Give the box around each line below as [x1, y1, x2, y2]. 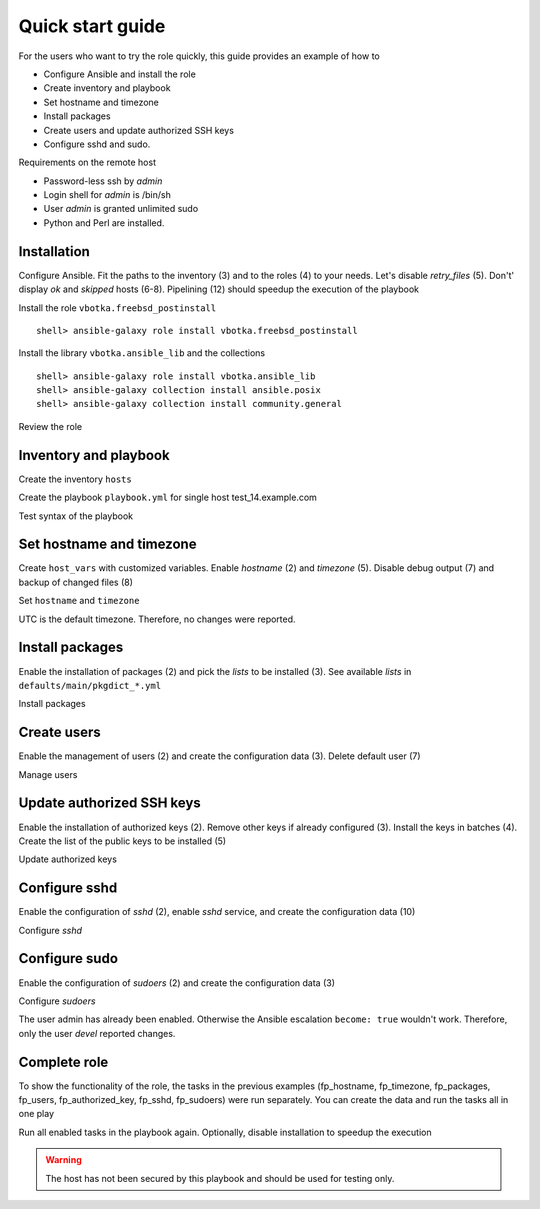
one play [18, 1108, 55, 1120]
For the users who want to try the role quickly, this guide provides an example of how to [18, 50, 380, 62]
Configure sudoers [18, 995, 96, 1007]
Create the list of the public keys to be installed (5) [18, 835, 227, 847]
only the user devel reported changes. [18, 1027, 176, 1039]
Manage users [18, 768, 78, 780]
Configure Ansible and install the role [43, 68, 197, 80]
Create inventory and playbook [43, 82, 171, 94]
